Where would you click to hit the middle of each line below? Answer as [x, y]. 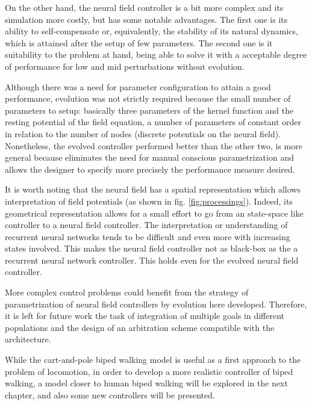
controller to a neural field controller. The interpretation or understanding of [146, 225]
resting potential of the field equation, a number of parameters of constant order [153, 122]
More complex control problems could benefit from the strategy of [127, 292]
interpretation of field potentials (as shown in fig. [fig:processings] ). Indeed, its [149, 201]
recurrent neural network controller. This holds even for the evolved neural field [152, 260]
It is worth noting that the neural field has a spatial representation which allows [153, 189]
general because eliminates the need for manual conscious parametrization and [149, 157]
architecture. [28, 339]
